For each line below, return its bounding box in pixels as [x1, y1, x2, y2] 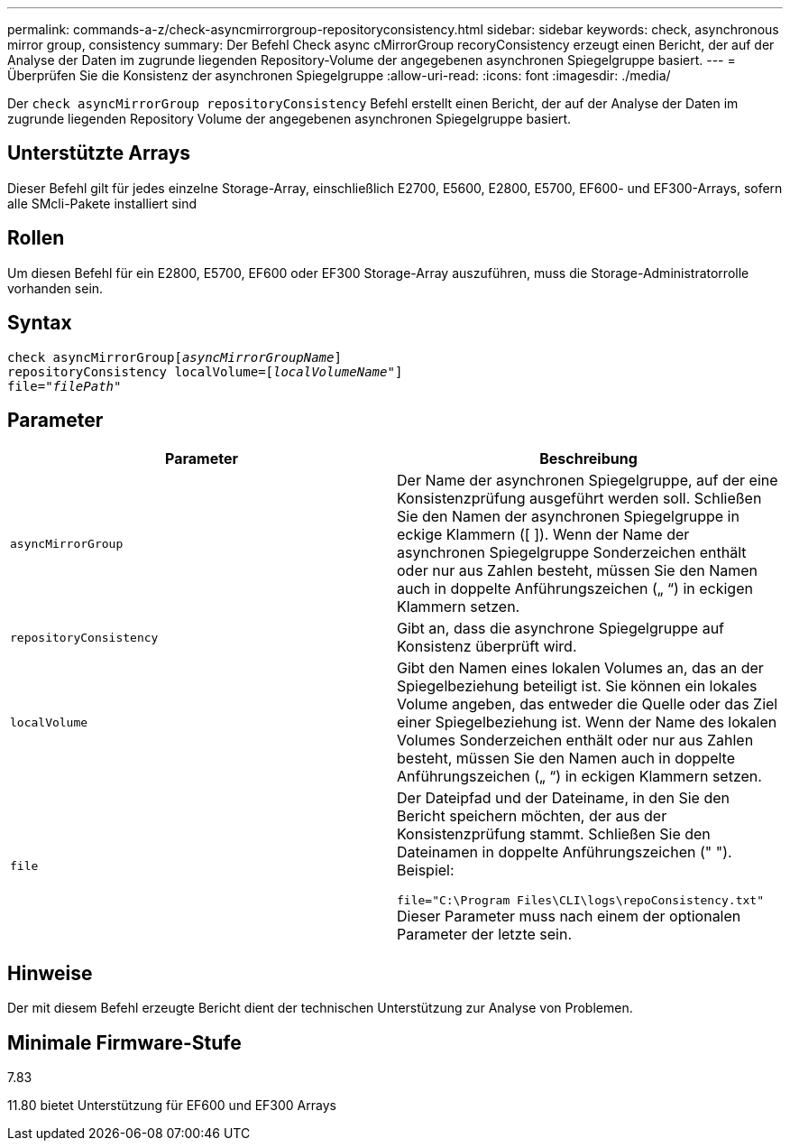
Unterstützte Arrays [7, 142, 191, 165]
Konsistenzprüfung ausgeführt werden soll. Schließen [397, 489, 762, 508]
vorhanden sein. [7, 280, 104, 296]
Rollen [7, 227, 65, 250]
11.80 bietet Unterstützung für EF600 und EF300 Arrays [7, 1097, 336, 1114]
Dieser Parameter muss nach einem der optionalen [397, 907, 741, 926]
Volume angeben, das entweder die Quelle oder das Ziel [397, 695, 778, 714]
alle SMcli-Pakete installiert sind [7, 195, 197, 211]
